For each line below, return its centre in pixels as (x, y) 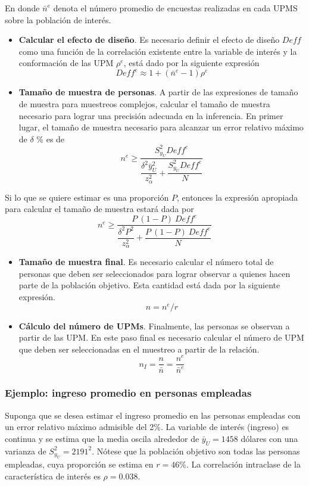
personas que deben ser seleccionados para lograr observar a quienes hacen (154, 273)
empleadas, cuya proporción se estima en (79, 464)
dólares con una (269, 438)
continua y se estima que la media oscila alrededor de (102, 438)
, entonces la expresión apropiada (238, 197)
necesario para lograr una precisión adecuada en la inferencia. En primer (151, 115)
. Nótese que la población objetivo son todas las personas (196, 451)
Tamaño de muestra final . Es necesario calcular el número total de (146, 262)
